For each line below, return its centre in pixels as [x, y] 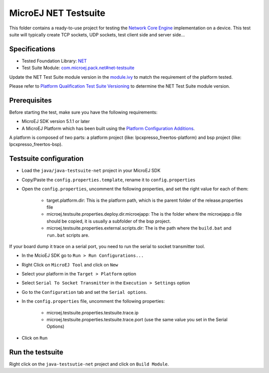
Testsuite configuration [47, 159]
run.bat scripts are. [68, 235]
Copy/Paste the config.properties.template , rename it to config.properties [109, 180]
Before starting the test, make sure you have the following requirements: [83, 112]
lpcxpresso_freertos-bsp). [36, 144]
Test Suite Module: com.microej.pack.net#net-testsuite [78, 68]
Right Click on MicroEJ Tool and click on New [70, 264]
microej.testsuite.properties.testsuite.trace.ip [93, 312]
